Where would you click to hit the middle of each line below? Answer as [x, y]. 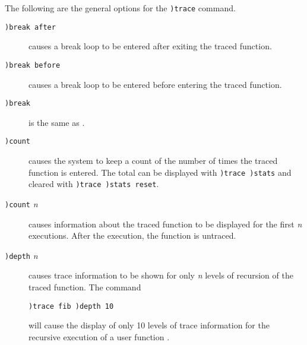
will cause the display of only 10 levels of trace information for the [149, 325]
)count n [21, 203]
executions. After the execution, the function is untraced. [132, 235]
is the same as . [57, 122]
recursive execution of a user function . [99, 336]
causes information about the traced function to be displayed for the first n [165, 224]
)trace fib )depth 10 [71, 306]
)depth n [21, 255]
